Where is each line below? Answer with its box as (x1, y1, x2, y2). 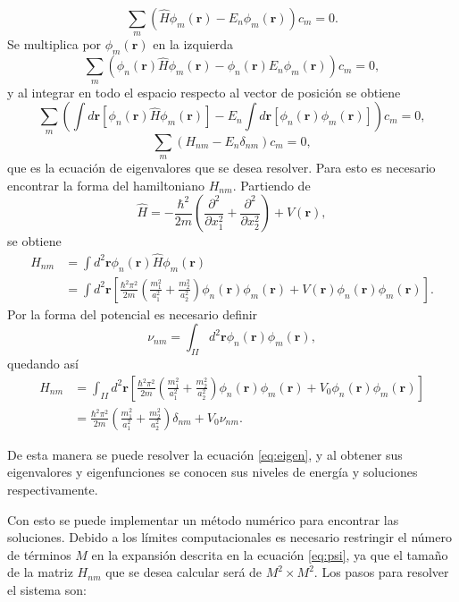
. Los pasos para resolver (313, 563, 449, 581)
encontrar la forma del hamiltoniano (7, 175, 205, 194)
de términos (7, 545, 71, 564)
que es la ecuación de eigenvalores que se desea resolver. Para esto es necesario (7, 157, 436, 176)
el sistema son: (7, 581, 87, 599)
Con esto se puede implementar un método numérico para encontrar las (7, 510, 399, 529)
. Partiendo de (232, 175, 311, 194)
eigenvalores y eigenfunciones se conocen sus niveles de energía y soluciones (7, 462, 418, 481)
